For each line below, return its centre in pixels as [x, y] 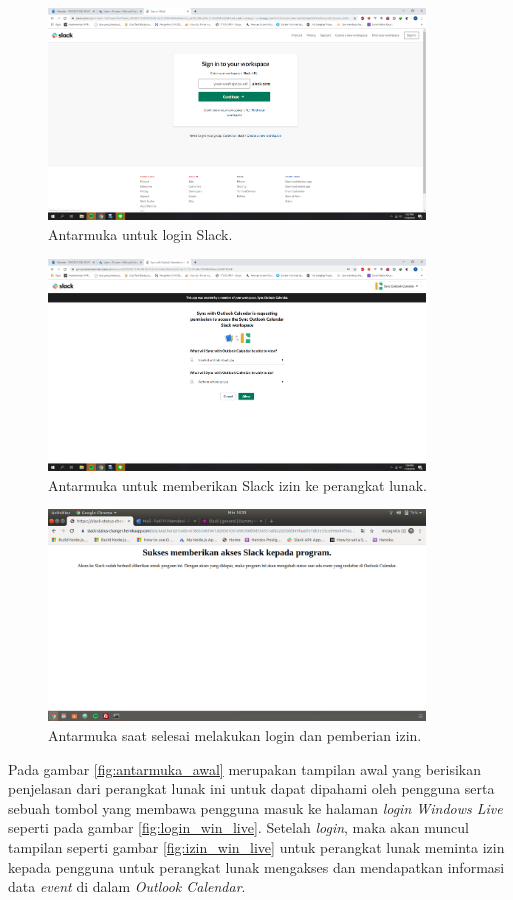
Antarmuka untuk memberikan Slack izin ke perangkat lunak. [237, 484]
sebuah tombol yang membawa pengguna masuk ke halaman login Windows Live [255, 807]
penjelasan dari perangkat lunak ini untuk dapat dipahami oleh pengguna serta [251, 788]
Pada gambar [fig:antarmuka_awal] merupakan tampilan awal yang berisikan [244, 768]
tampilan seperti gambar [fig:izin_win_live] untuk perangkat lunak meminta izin [256, 847]
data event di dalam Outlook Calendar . [127, 886]
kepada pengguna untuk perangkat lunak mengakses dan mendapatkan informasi [256, 866]
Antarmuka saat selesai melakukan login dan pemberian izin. [235, 735]
